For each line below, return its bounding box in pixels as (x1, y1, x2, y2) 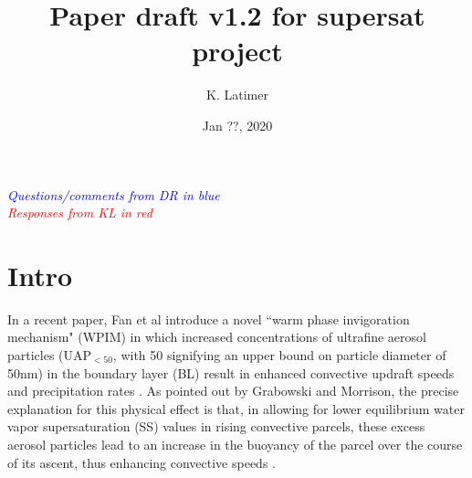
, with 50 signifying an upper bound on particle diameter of (112, 345, 446, 364)
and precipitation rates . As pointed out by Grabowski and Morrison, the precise (7, 381, 459, 400)
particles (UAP (7, 345, 92, 364)
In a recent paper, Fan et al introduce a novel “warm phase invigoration (7, 309, 410, 328)
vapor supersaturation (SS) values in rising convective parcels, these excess (7, 417, 425, 436)
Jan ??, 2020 (202, 115, 273, 134)
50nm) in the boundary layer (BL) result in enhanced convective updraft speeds (7, 363, 455, 382)
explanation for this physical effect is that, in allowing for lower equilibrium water (7, 398, 465, 418)
